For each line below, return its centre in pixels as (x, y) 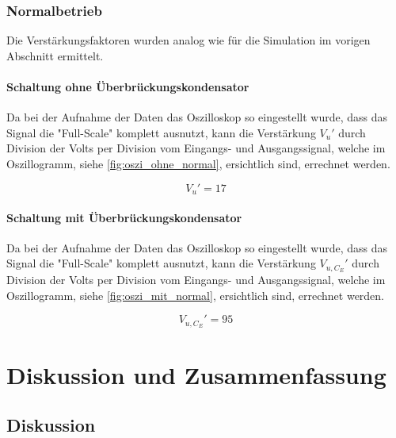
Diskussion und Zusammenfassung (196, 374)
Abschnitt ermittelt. (55, 55)
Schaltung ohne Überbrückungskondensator (128, 86)
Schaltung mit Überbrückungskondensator (124, 217)
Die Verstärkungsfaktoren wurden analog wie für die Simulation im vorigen (188, 40)
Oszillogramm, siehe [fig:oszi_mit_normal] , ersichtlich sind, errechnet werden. (196, 295)
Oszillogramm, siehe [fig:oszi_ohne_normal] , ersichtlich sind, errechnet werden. (198, 163)
